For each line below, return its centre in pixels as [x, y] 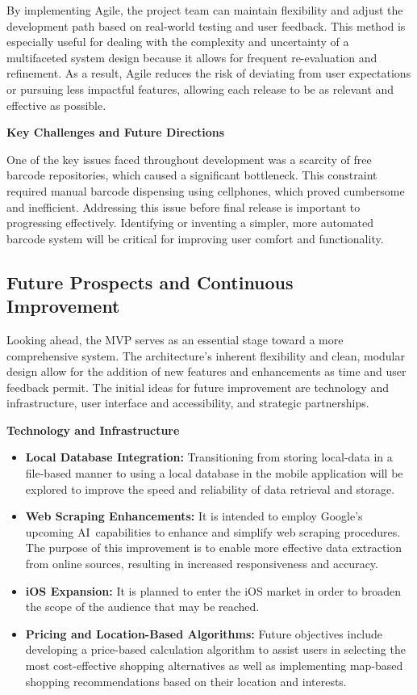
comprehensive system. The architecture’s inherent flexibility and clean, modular [206, 355]
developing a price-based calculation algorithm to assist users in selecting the [215, 649]
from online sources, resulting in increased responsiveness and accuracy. [202, 564]
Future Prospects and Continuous [150, 282]
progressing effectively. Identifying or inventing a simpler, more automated [190, 223]
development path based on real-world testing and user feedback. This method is [206, 25]
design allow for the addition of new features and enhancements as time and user [206, 371]
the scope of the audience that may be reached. [142, 607]
